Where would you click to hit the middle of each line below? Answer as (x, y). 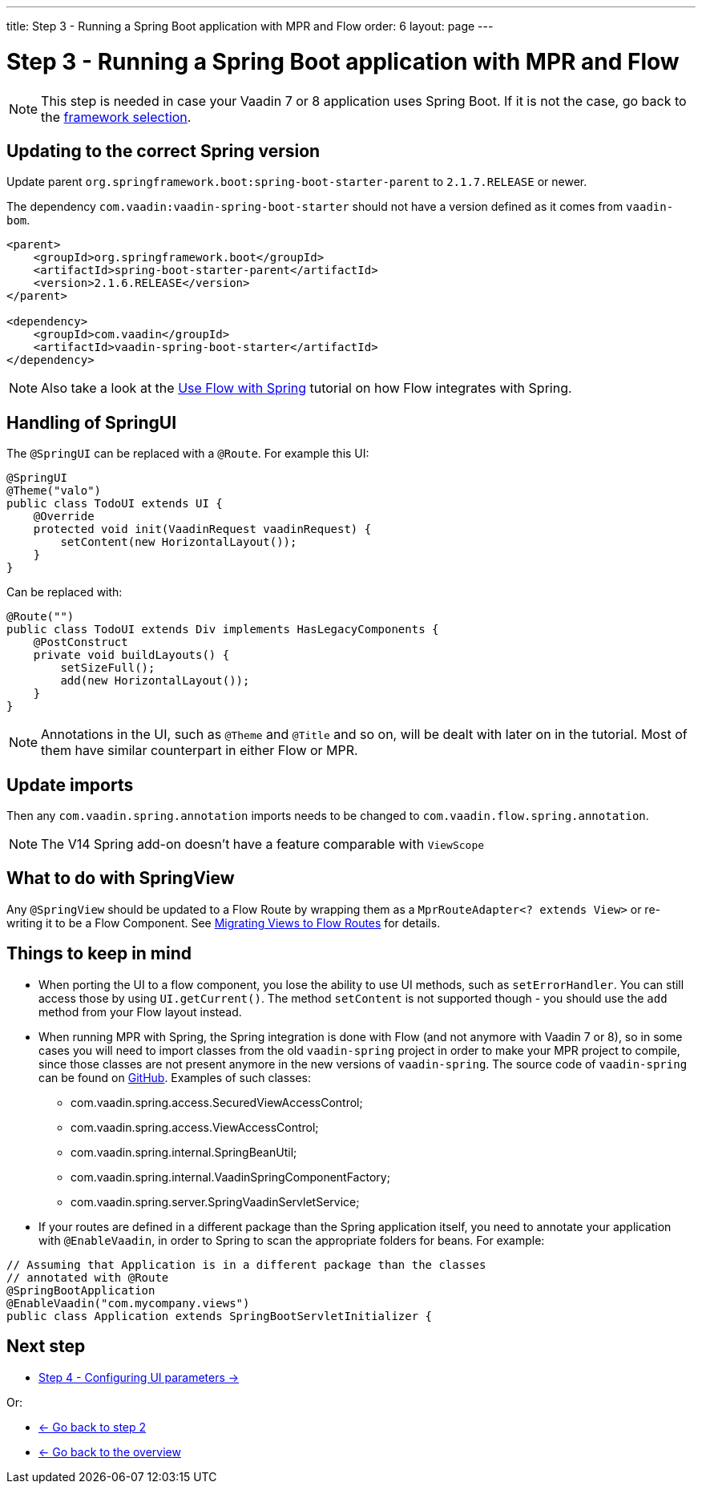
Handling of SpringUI (92, 422)
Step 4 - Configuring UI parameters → (139, 1377)
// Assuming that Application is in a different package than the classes (246, 1264)
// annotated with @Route (88, 1277)
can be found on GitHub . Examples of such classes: (175, 1077)
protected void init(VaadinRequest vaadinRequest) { (202, 529)
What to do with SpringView (121, 878)
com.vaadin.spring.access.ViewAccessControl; (195, 1127)
